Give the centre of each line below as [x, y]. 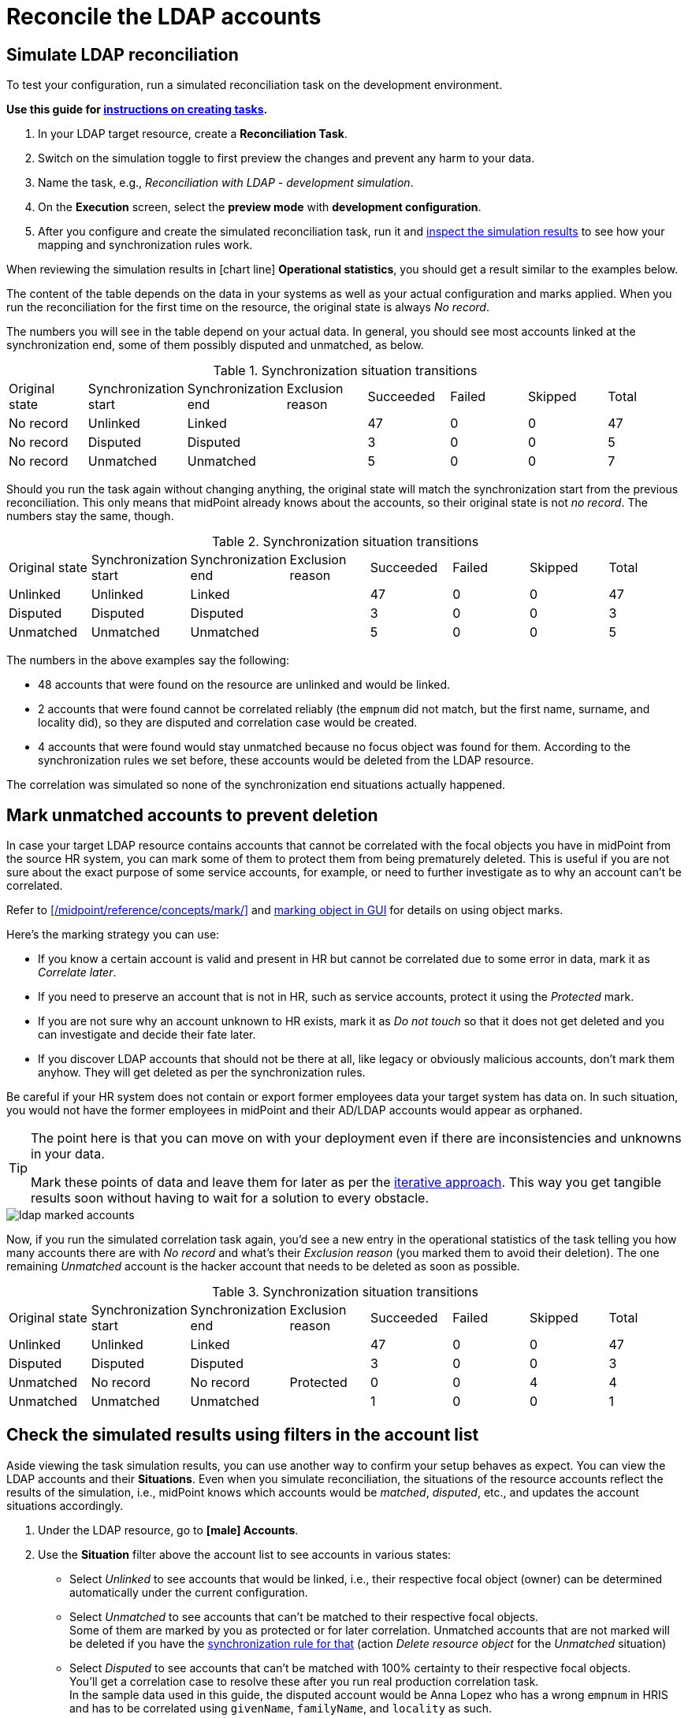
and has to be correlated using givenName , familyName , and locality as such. [281, 1708]
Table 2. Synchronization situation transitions [345, 542]
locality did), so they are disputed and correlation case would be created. [228, 723]
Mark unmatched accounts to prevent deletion [192, 815]
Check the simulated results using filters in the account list [243, 1435]
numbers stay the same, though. [90, 516]
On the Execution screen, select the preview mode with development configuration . [260, 207]
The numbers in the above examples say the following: [148, 660]
